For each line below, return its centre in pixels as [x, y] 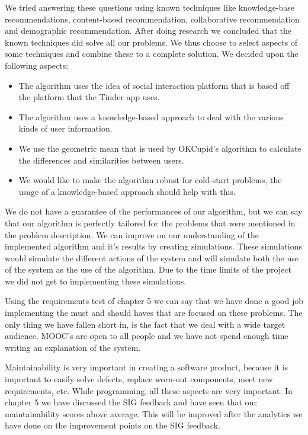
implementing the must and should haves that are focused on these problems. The [154, 313]
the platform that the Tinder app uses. [89, 97]
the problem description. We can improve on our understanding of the [132, 234]
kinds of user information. [65, 128]
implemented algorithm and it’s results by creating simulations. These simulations [153, 246]
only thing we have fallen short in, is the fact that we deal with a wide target [145, 324]
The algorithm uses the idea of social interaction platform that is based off [154, 85]
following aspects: [37, 65]
